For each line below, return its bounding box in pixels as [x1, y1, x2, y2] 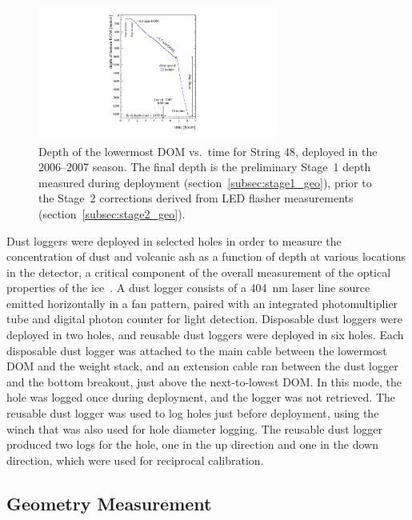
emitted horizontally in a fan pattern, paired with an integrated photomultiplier [6, 294, 398, 311]
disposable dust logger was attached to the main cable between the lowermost [6, 342, 387, 358]
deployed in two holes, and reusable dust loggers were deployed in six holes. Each [6, 326, 404, 343]
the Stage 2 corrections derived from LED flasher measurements [38, 190, 354, 206]
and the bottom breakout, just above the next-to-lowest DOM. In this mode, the [6, 373, 402, 390]
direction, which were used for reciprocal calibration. [6, 451, 264, 468]
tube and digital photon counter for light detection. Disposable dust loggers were [6, 310, 402, 327]
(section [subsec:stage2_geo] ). [38, 205, 186, 222]
